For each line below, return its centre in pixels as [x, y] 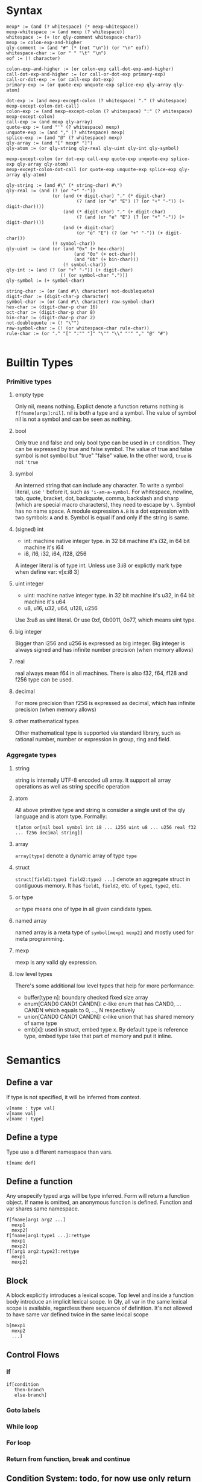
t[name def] [21, 1163]
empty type [29, 395]
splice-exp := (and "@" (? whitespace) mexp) [64, 138]
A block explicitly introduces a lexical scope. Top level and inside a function [100, 1295]
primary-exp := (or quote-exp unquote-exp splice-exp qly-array [89, 85]
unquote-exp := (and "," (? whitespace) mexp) [66, 132]
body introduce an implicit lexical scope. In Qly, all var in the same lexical [97, 1302]
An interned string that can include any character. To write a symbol [99, 486]
